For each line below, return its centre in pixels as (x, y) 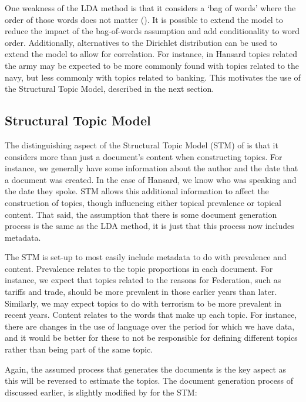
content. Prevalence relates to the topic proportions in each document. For (139, 268)
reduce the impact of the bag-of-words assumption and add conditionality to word (152, 31)
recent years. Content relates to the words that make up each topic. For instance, (151, 315)
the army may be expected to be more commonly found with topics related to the (152, 65)
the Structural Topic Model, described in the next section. (110, 89)
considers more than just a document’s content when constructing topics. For (144, 156)
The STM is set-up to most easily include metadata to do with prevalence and (146, 257)
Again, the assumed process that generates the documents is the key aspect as (146, 369)
